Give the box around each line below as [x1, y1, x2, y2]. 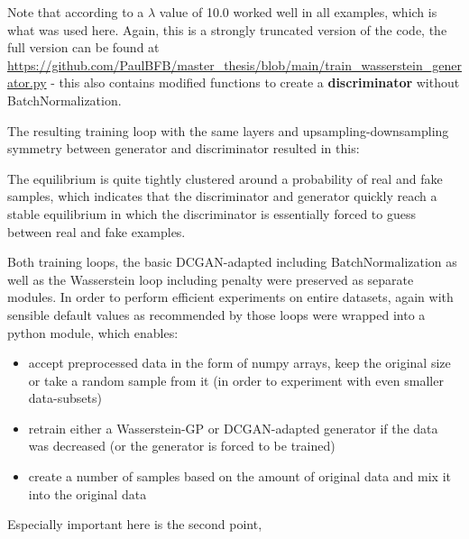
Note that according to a [7, 3, 144, 21]
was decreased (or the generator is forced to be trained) [28, 436, 336, 455]
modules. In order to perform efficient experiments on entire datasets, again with [7, 288, 454, 306]
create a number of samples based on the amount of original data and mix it [28, 467, 451, 486]
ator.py [7, 73, 47, 92]
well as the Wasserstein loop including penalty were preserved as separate [7, 269, 414, 288]
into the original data [28, 484, 147, 503]
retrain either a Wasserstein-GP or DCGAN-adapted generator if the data [28, 418, 438, 437]
